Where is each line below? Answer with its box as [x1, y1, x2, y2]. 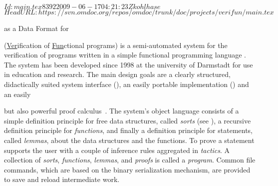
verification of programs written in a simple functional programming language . [4, 49, 246, 60]
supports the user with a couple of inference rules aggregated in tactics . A [4, 144, 230, 155]
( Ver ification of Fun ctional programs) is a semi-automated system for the [4, 39, 228, 50]
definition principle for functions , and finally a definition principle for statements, [4, 125, 253, 135]
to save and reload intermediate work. [4, 174, 120, 184]
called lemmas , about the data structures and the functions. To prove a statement [4, 134, 255, 145]
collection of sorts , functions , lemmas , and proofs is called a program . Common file [4, 154, 256, 165]
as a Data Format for [4, 23, 69, 33]
